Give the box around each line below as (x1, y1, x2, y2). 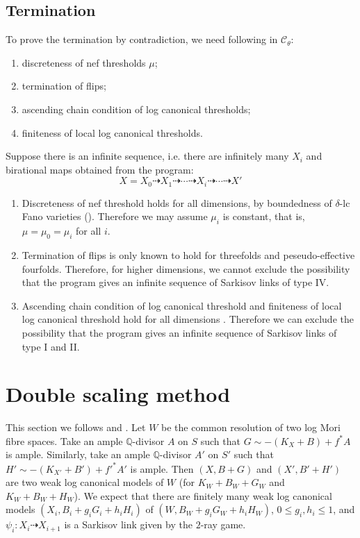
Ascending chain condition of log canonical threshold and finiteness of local (22, 298, 342, 312)
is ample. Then (130, 461, 194, 476)
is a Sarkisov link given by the (64, 517, 193, 532)
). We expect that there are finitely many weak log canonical (74, 488, 332, 503)
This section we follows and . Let (6, 420, 146, 435)
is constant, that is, (222, 209, 305, 224)
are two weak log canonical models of (6, 475, 164, 489)
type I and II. (22, 339, 80, 353)
